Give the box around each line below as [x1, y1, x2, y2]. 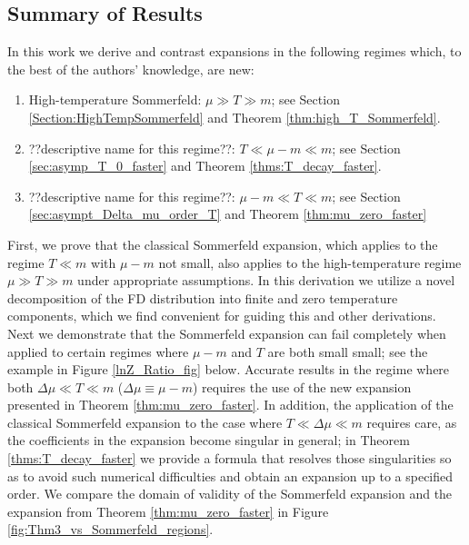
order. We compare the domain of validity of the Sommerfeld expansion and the [7, 484, 453, 503]
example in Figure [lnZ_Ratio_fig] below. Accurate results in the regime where [7, 360, 450, 379]
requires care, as [366, 412, 457, 431]
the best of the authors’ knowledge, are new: [7, 59, 254, 78]
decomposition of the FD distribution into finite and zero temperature [7, 288, 398, 307]
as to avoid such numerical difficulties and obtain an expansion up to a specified [7, 466, 454, 485]
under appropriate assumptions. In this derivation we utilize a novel [77, 271, 455, 290]
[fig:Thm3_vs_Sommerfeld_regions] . [7, 520, 214, 539]
